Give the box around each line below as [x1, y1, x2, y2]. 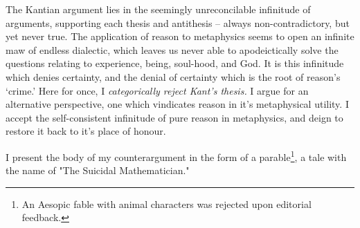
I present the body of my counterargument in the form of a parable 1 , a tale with [6, 147, 347, 164]
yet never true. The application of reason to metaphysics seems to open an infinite [6, 29, 354, 44]
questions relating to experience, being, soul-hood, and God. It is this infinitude [6, 56, 344, 70]
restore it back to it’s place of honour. [6, 124, 166, 138]
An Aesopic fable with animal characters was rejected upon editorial [21, 196, 312, 211]
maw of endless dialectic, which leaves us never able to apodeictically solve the [6, 42, 339, 57]
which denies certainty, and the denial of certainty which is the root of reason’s [6, 69, 341, 84]
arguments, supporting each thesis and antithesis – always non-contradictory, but [6, 15, 350, 30]
